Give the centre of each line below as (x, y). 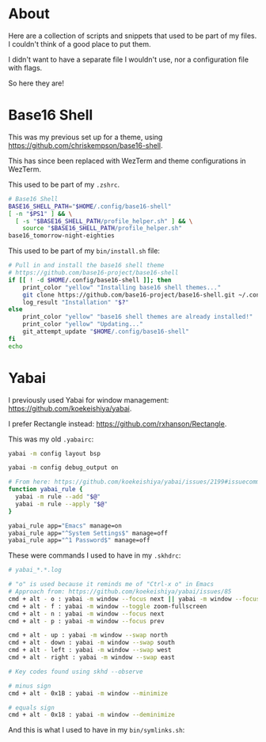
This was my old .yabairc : (51, 439)
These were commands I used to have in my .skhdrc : (95, 555)
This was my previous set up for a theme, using (85, 137)
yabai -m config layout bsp (55, 453)
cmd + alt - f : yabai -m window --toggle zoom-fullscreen (108, 606)
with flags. (25, 67)
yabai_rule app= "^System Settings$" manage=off (88, 533)
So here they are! (36, 83)
